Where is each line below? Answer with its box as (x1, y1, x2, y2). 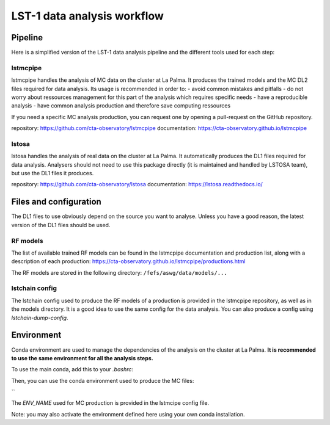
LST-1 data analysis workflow (11, 9, 164, 23)
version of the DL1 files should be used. (11, 221, 111, 228)
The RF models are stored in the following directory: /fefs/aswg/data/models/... (11, 269, 227, 276)
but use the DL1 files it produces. (11, 170, 94, 177)
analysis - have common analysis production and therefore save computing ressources (11, 102, 231, 109)
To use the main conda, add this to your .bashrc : (11, 366, 134, 373)
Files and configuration (11, 197, 102, 207)
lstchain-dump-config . (11, 314, 68, 321)
